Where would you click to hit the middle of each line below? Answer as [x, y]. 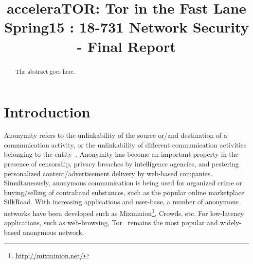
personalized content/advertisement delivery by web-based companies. [108, 173]
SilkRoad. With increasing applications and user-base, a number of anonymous [121, 202]
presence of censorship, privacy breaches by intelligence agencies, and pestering [121, 163]
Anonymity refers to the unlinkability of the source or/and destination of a [116, 135]
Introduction [47, 112]
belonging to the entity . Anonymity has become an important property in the [121, 154]
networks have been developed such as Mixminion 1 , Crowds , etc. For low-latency [124, 212]
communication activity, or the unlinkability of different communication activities [125, 144]
